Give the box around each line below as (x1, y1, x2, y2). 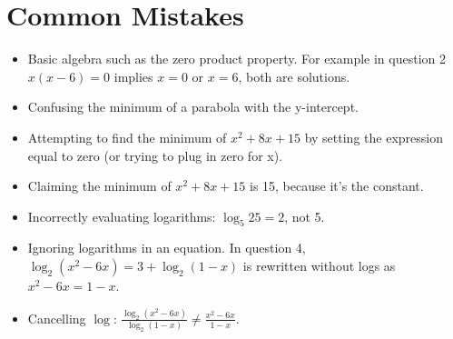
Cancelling (27, 308, 86, 327)
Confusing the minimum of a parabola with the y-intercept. (27, 97, 359, 116)
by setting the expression (304, 127, 443, 146)
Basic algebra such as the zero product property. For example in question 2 (27, 49, 447, 68)
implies (113, 66, 153, 85)
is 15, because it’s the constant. (249, 176, 424, 195)
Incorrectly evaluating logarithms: (27, 206, 216, 225)
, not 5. (284, 206, 325, 225)
